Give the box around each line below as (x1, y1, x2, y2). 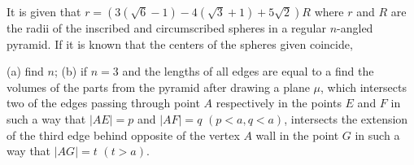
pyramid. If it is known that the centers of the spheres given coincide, (7, 35, 353, 52)
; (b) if (54, 63, 88, 80)
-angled (337, 20, 373, 36)
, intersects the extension (284, 110, 408, 127)
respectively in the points (216, 94, 342, 111)
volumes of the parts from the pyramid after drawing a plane (7, 78, 310, 95)
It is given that (7, 3, 81, 20)
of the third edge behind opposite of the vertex (7, 126, 240, 143)
